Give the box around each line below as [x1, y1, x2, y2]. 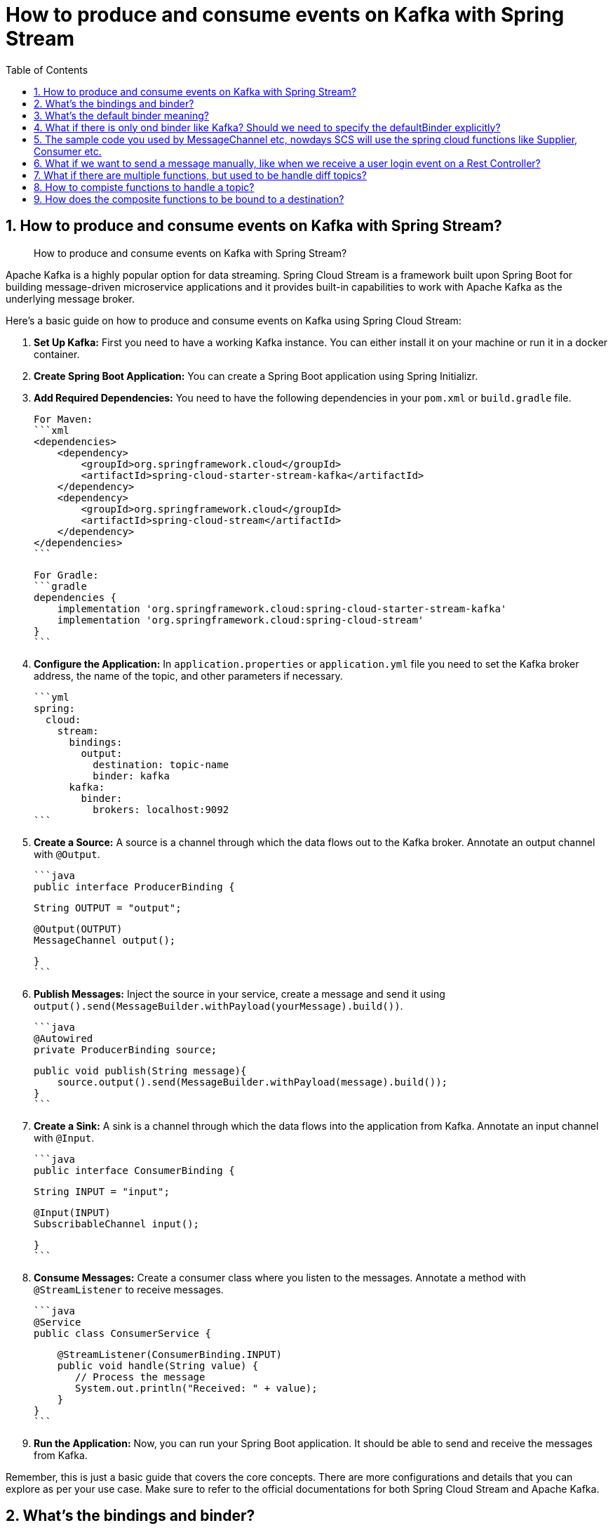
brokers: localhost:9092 [93, 803, 229, 815]
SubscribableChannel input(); [34, 1218, 200, 1229]
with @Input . [34, 1131, 95, 1144]
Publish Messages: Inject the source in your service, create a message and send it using [34, 987, 445, 1000]
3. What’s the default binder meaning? [34, 109, 209, 121]
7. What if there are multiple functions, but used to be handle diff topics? [34, 169, 367, 181]
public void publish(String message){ [34, 1064, 247, 1076]
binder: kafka [93, 770, 170, 782]
